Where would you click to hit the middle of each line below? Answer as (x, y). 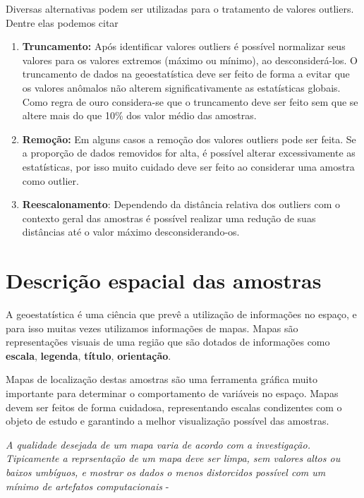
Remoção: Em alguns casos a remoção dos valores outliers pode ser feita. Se (189, 139)
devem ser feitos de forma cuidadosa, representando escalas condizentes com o (174, 407)
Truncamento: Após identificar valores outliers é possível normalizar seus (184, 46)
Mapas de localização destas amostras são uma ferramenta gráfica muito (162, 379)
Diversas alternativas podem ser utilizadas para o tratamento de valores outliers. (180, 8)
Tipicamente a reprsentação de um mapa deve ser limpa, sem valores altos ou (173, 458)
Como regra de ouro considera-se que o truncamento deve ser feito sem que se (190, 101)
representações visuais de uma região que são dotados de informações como (168, 342)
